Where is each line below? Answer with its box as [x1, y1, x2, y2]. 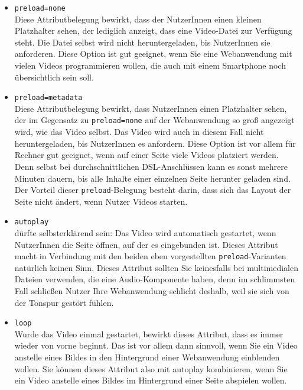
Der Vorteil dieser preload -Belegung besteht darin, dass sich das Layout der [14, 183, 291, 196]
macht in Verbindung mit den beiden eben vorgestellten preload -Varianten [14, 250, 286, 262]
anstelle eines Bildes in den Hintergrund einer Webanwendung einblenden [14, 351, 280, 363]
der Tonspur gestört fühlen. [14, 296, 114, 308]
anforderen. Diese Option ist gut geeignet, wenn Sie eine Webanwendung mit [14, 47, 292, 60]
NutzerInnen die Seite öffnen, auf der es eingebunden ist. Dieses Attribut [14, 238, 278, 250]
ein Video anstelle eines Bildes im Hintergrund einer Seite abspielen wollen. [14, 374, 287, 386]
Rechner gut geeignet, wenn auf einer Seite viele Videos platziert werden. [14, 149, 279, 161]
